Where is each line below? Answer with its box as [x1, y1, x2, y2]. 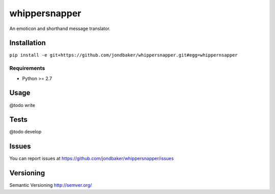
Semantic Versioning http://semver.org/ [9, 182, 92, 188]
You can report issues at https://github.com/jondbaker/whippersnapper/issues [9, 155, 174, 161]
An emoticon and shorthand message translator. [9, 25, 111, 32]
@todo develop [9, 129, 42, 135]
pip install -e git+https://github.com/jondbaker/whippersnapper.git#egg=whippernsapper [9, 52, 238, 58]
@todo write [9, 102, 36, 108]
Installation [9, 39, 46, 47]
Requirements [9, 65, 45, 72]
